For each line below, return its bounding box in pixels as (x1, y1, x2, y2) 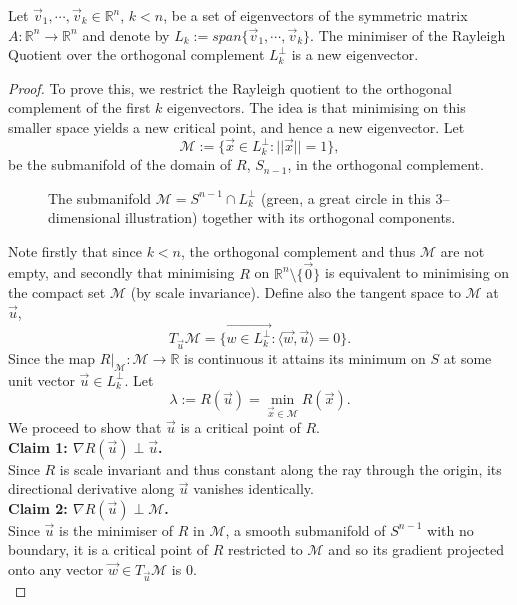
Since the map (8, 347, 96, 368)
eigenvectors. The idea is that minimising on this (167, 97, 466, 118)
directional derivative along (8, 478, 175, 499)
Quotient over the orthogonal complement (8, 44, 265, 65)
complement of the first (8, 97, 151, 118)
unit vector (8, 369, 75, 390)
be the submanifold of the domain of (8, 154, 232, 175)
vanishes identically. (193, 478, 314, 499)
